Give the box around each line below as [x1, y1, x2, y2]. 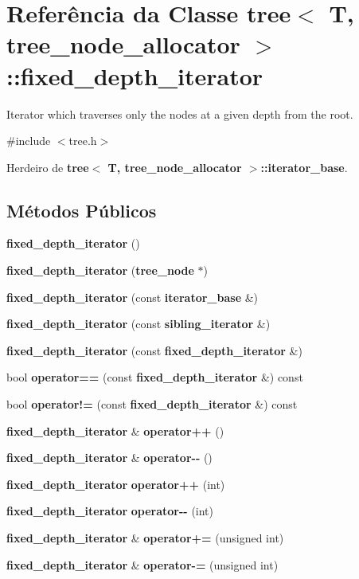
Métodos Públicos [6, 198, 157, 222]
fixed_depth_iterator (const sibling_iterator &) [6, 315, 271, 332]
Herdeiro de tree [6, 158, 89, 175]
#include [6, 132, 51, 149]
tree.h [68, 132, 97, 149]
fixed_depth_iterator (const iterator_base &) [6, 288, 259, 305]
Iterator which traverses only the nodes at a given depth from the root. [6, 105, 353, 122]
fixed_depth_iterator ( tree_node [6, 262, 194, 279]
